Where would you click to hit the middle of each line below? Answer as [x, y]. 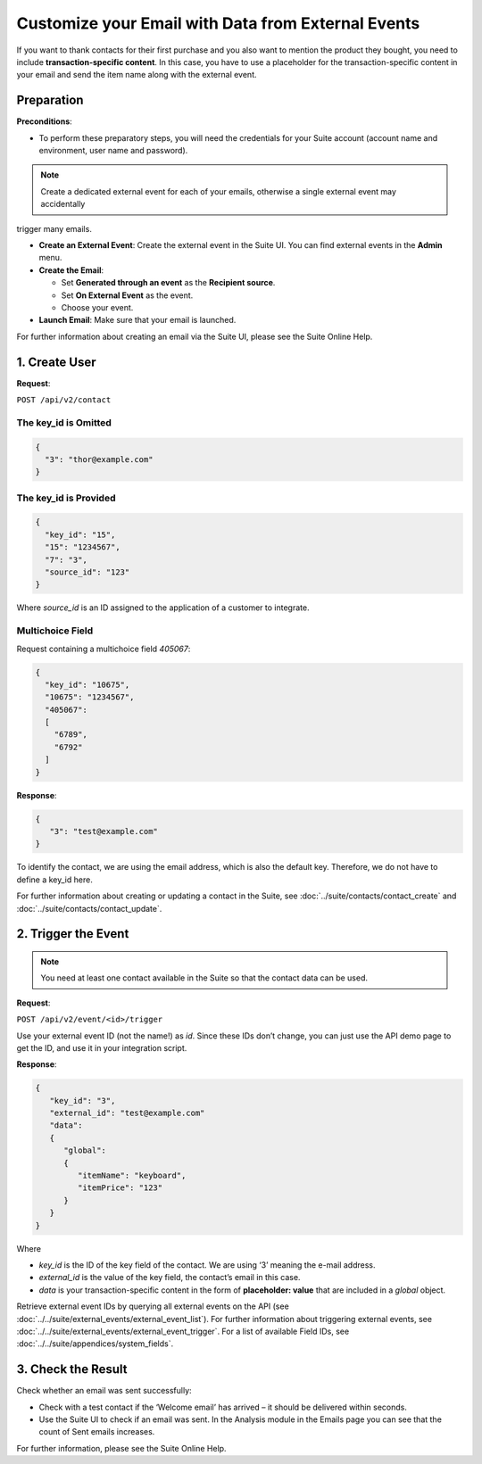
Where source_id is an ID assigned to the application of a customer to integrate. [163, 608]
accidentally [63, 204]
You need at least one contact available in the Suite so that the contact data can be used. [204, 978]
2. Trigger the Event [73, 934]
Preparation [50, 100]
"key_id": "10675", [87, 684]
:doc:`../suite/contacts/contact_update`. [89, 908]
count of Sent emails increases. [97, 1432]
